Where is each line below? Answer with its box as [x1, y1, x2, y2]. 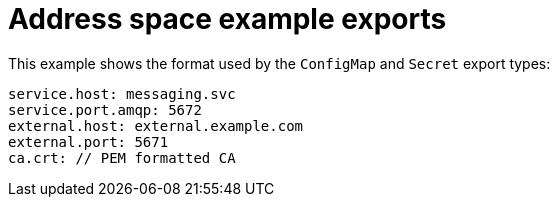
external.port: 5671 [8, 133, 169, 150]
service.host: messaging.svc [8, 85, 236, 102]
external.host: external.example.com [8, 117, 304, 134]
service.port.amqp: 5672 [8, 101, 202, 118]
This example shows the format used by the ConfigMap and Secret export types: [8, 54, 551, 72]
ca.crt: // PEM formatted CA [8, 149, 236, 166]
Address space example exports [8, 2, 447, 36]
